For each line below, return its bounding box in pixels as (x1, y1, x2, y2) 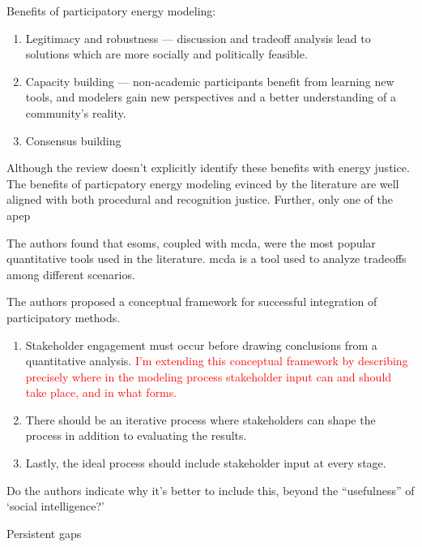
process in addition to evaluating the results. (25, 427, 247, 444)
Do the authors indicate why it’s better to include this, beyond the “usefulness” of (6, 481, 415, 498)
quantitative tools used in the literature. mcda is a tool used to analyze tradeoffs (6, 250, 407, 267)
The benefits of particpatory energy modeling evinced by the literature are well (6, 174, 399, 192)
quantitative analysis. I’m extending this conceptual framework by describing (25, 352, 408, 369)
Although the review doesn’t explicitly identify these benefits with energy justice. (6, 159, 410, 176)
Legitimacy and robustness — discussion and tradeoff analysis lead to (25, 29, 371, 46)
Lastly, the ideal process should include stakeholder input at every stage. (25, 454, 386, 472)
